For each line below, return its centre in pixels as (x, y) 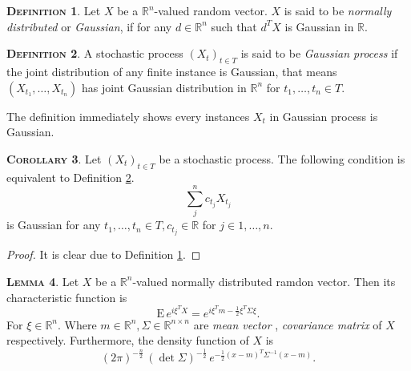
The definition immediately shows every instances (128, 116)
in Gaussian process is (324, 116)
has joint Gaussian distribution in (164, 87)
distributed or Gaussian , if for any (89, 26)
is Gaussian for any (54, 225)
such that (234, 26)
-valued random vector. (211, 10)
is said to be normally (338, 10)
